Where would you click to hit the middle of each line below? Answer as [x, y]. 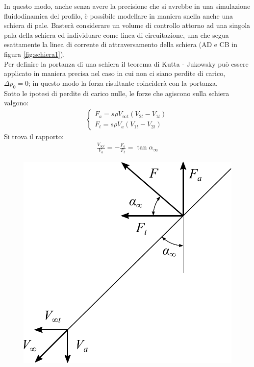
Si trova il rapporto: [34, 136]
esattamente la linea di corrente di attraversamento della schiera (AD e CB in [121, 44]
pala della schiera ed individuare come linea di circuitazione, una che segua [116, 35]
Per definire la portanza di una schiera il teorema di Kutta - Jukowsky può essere [126, 63]
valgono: [16, 103]
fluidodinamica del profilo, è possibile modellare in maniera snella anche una [119, 15]
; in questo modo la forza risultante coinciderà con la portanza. [123, 83]
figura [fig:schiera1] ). [35, 54]
